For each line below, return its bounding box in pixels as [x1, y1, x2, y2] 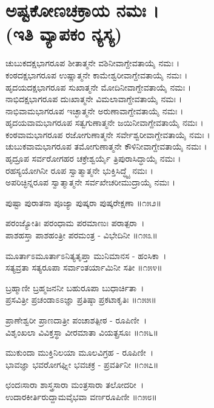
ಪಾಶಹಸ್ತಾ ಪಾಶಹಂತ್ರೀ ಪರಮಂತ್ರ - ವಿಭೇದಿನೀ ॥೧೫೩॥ [5, 229, 158, 241]
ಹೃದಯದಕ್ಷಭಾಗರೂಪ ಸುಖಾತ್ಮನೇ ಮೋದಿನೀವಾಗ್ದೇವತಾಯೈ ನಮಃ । [5, 80, 192, 93]
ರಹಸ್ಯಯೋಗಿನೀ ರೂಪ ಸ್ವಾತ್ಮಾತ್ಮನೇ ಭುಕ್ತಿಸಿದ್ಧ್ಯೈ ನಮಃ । [5, 164, 153, 176]
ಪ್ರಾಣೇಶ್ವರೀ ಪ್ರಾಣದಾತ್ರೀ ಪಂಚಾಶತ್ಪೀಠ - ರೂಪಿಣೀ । [5, 314, 147, 326]
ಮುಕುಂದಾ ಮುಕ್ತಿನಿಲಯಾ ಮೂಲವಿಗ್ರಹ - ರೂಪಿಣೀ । [5, 346, 154, 359]
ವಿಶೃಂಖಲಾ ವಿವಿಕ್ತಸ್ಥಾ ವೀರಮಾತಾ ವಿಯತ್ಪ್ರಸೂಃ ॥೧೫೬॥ [5, 325, 159, 338]
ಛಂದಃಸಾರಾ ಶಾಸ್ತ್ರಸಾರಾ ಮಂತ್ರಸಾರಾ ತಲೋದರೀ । [5, 378, 144, 391]
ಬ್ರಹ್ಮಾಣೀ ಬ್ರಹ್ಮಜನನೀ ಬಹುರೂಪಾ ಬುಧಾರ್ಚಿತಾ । [5, 281, 144, 294]
